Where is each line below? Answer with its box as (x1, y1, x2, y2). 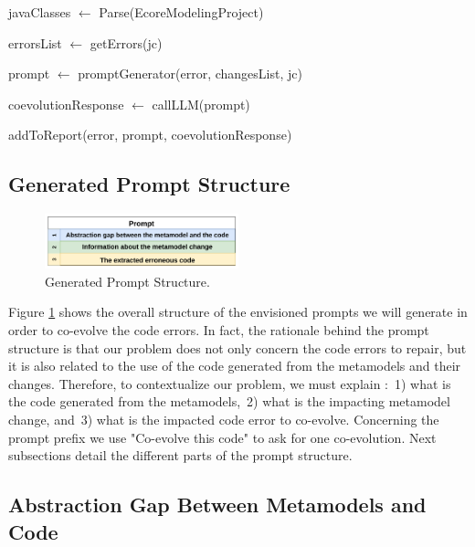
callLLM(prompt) (152, 94, 250, 113)
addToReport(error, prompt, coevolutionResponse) (8, 125, 292, 144)
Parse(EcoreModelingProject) (99, 3, 264, 21)
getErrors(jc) (90, 33, 163, 52)
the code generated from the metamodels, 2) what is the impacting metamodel (8, 392, 450, 411)
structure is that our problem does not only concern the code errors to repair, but (8, 338, 467, 357)
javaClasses (8, 3, 71, 21)
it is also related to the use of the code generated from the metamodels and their (8, 356, 461, 375)
